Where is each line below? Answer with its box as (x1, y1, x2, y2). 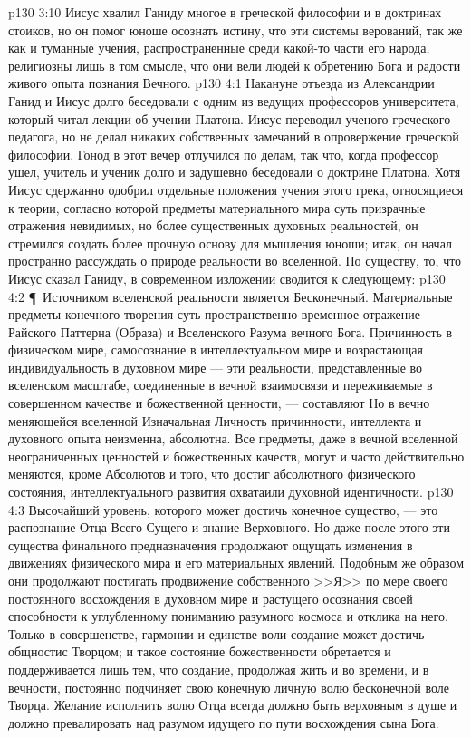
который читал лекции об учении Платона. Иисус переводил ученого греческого (8, 109, 451, 128)
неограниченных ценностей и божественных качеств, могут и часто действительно (8, 446, 465, 465)
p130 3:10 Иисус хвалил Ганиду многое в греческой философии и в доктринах (8, 3, 442, 21)
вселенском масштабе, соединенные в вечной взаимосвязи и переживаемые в (8, 375, 433, 394)
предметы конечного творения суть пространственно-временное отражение (8, 305, 420, 324)
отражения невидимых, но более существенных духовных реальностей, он (8, 216, 418, 235)
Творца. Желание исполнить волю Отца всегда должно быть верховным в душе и (8, 695, 457, 714)
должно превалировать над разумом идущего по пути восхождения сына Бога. (8, 713, 439, 732)
